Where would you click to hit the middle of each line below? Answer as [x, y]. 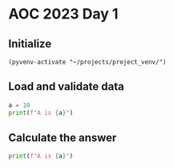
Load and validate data [66, 86]
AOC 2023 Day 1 [63, 14]
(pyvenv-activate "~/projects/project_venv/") [87, 62]
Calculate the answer [63, 137]
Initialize [30, 44]
